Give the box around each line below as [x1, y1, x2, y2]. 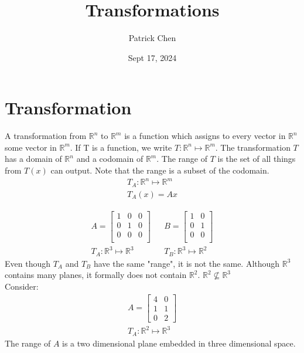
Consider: [5, 280, 39, 292]
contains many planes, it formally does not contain [5, 269, 187, 281]
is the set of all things [217, 152, 296, 165]
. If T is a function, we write [70, 141, 172, 153]
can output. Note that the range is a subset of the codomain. [50, 164, 269, 176]
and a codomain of [76, 152, 144, 165]
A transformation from [5, 130, 87, 142]
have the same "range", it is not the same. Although [93, 257, 280, 269]
